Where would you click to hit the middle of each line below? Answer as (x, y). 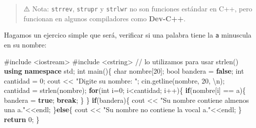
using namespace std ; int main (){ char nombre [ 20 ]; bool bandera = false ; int (124, 71)
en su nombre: (25, 44)
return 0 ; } (22, 119)
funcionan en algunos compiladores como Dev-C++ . (105, 18)
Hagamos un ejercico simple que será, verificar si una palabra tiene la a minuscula (128, 35)
